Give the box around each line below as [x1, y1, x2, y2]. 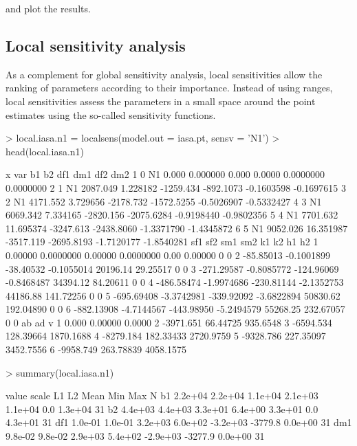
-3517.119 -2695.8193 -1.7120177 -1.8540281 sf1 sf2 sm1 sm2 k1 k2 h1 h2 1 [6, 234, 318, 249]
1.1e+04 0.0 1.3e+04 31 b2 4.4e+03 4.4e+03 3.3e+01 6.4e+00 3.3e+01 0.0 [6, 401, 318, 416]
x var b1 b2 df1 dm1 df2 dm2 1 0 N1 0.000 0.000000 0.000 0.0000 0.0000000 [6, 167, 325, 181]
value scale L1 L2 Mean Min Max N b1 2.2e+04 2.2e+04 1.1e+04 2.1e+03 [6, 388, 318, 403]
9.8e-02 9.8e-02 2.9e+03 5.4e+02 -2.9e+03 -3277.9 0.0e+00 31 [6, 429, 265, 443]
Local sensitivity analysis [6, 34, 186, 56]
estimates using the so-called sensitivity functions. [6, 107, 216, 122]
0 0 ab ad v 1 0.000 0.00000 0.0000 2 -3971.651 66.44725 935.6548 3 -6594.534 [6, 315, 332, 329]
